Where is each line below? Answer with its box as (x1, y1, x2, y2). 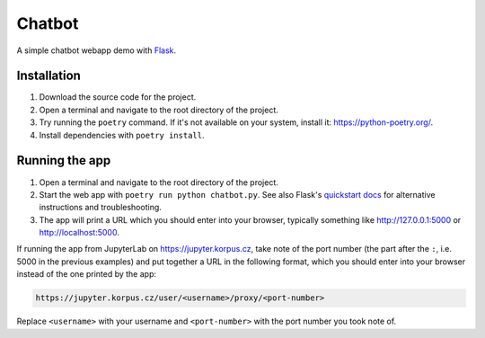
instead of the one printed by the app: (16, 269, 157, 280)
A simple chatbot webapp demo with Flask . (16, 45, 177, 56)
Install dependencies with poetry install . (39, 129, 205, 140)
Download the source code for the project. (39, 92, 197, 102)
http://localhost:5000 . (39, 227, 120, 238)
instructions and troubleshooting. (39, 202, 162, 213)
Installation (16, 68, 81, 84)
